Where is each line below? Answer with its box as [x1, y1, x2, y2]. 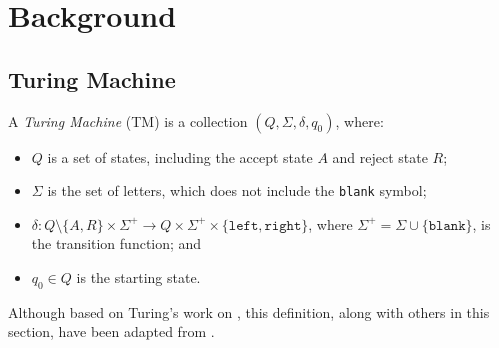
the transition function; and [31, 233, 202, 254]
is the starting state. [76, 267, 201, 288]
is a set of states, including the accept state [47, 146, 313, 167]
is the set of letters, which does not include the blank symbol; [47, 180, 427, 201]
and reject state [332, 146, 428, 167]
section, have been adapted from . [8, 321, 215, 342]
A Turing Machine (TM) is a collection [8, 110, 248, 131]
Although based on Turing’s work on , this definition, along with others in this [8, 301, 490, 322]
